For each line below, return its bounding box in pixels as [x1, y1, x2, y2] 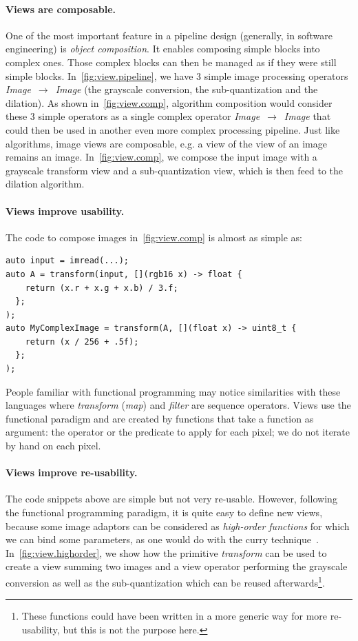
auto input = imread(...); [6, 256, 129, 266]
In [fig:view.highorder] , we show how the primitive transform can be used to [6, 545, 327, 560]
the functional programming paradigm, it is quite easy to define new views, [6, 505, 323, 520]
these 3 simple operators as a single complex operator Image [6, 109, 260, 123]
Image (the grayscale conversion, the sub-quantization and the [55, 82, 318, 96]
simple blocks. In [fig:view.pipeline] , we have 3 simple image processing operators [6, 68, 348, 83]
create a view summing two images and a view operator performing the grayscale [6, 559, 348, 573]
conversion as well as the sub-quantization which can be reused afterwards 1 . [6, 573, 325, 589]
